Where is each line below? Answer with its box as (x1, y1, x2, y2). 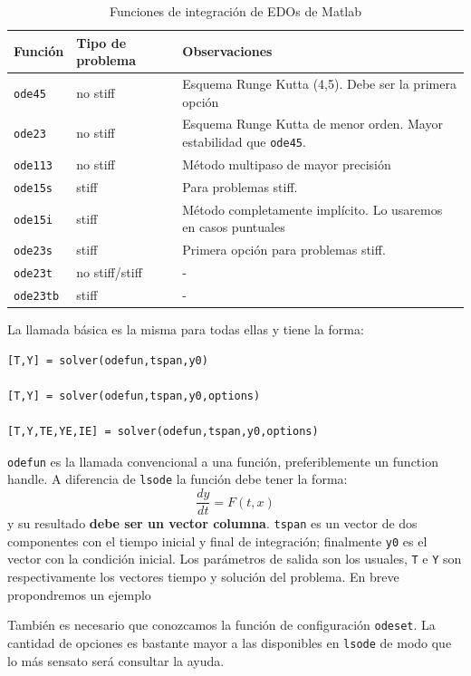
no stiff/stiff (76, 263, 142, 282)
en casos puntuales (182, 217, 285, 237)
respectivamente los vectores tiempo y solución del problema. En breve (7, 567, 399, 586)
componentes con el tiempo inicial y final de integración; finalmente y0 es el (7, 531, 428, 550)
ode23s (14, 245, 53, 258)
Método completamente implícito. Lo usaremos (182, 199, 443, 218)
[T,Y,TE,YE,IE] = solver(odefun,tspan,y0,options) (7, 425, 319, 439)
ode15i (14, 213, 53, 227)
